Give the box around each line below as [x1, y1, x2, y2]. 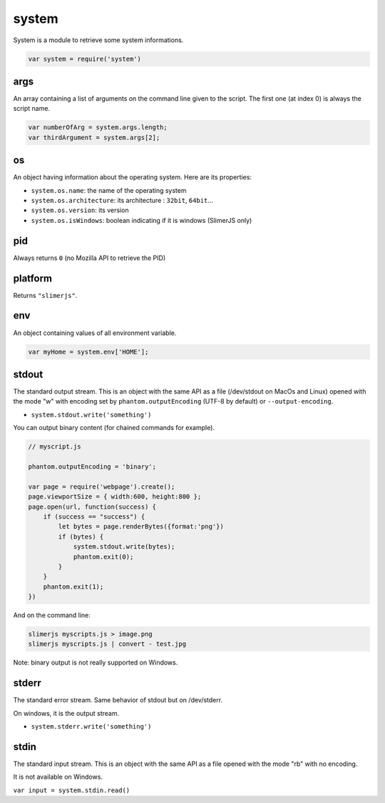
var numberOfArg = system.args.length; [28, 124, 168, 131]
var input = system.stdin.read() [13, 786, 130, 794]
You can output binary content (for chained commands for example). [13, 424, 215, 432]
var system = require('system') [28, 54, 142, 63]
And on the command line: [13, 611, 91, 619]
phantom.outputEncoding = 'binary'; [28, 463, 157, 471]
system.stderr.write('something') [31, 722, 152, 731]
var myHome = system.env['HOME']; [28, 347, 149, 356]
